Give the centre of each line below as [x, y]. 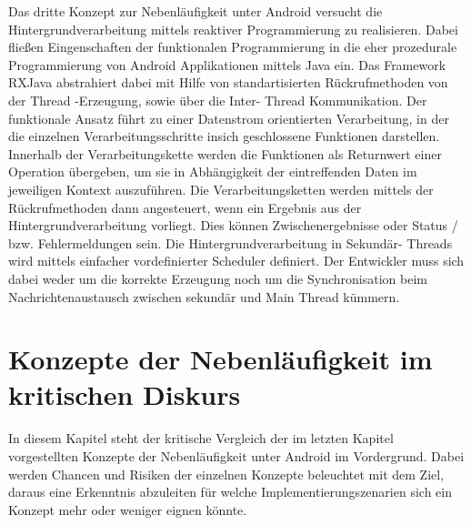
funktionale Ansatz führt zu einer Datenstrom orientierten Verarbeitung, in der [229, 118]
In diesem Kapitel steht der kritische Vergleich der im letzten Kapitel [201, 438]
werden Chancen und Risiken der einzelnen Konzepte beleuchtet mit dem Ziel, [226, 474]
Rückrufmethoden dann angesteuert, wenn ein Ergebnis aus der [185, 207]
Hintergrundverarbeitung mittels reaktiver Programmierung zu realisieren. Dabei [233, 29]
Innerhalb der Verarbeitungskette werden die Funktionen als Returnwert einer [225, 153]
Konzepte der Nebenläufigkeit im [220, 359]
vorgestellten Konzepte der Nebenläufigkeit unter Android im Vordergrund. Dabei [236, 456]
